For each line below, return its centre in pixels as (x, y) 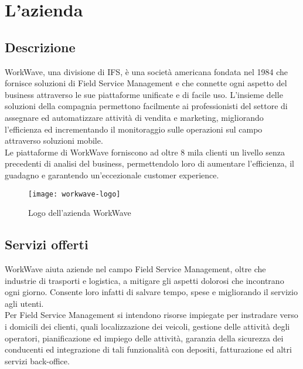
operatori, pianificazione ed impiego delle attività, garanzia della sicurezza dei (144, 338)
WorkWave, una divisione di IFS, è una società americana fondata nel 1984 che (147, 71)
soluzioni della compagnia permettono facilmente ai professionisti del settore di (146, 106)
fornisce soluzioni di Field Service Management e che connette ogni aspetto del (146, 83)
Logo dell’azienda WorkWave (80, 213)
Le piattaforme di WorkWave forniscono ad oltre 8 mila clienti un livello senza (145, 152)
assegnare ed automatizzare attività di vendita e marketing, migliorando (134, 117)
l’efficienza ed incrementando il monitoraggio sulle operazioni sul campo (134, 129)
